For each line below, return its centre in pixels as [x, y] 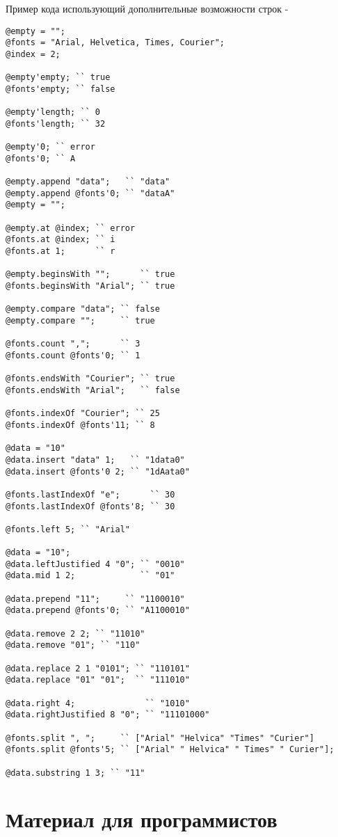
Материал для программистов [142, 819]
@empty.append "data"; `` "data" [88, 182]
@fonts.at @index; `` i [61, 240]
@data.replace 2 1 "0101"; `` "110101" [98, 668]
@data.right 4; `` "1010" [98, 703]
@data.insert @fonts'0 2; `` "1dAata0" [98, 471]
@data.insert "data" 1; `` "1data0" [95, 460]
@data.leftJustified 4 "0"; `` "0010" [95, 564]
